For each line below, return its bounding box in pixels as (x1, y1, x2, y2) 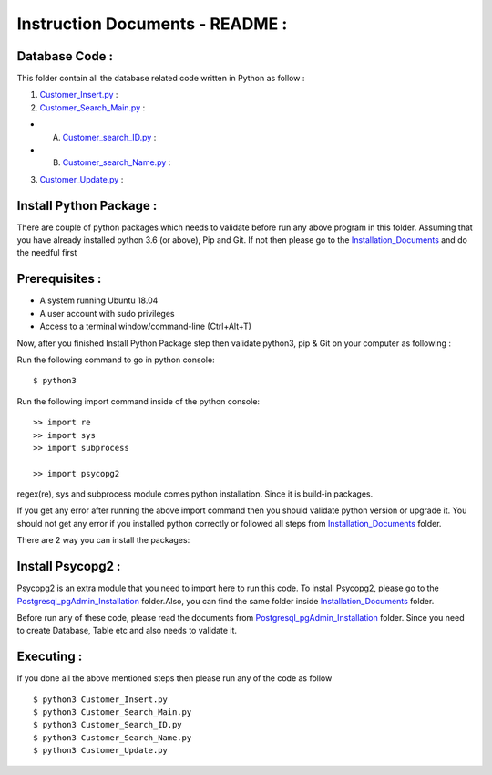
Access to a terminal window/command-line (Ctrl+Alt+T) (39, 320, 252, 332)
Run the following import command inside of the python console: (16, 395, 260, 406)
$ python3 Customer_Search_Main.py (33, 707, 192, 717)
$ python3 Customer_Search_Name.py (33, 732, 192, 743)
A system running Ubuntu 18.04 (39, 295, 159, 306)
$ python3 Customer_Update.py (33, 745, 169, 756)
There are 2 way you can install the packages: (16, 535, 190, 546)
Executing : (16, 649, 83, 665)
